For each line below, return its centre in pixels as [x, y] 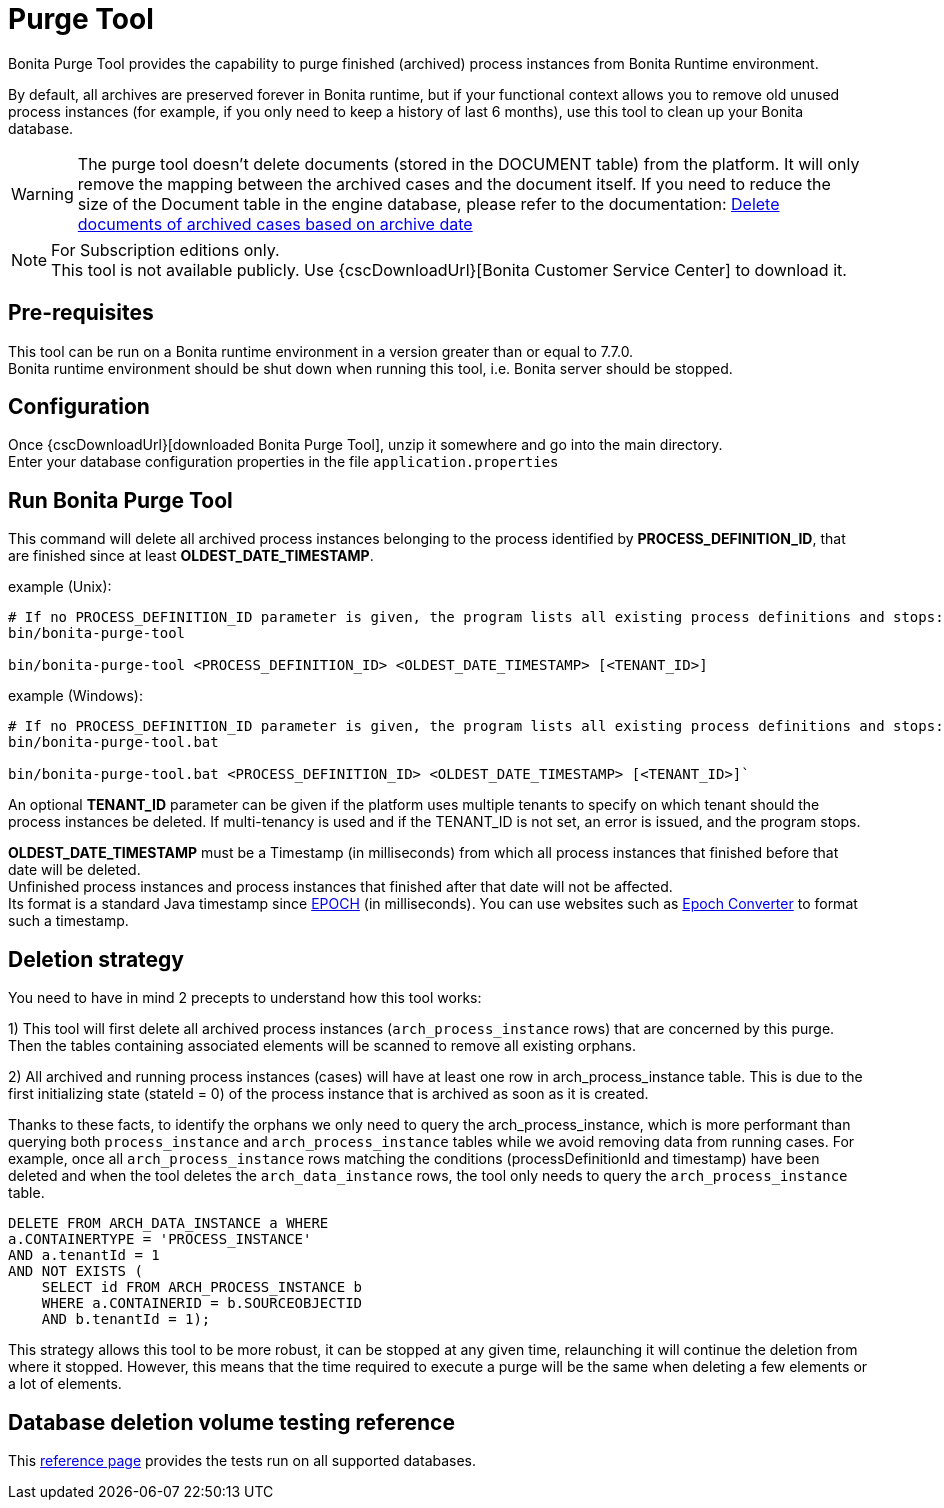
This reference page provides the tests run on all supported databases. [242, 1460]
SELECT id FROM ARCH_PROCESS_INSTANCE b [202, 1287]
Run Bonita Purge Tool [120, 500]
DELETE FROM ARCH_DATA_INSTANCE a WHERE [168, 1223]
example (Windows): [75, 696]
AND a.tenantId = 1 [84, 1255]
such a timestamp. [68, 921]
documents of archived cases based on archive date [275, 223]
